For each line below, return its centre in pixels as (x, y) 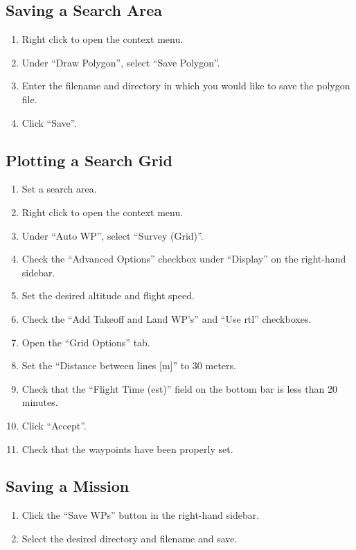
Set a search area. (59, 189)
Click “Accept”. (54, 425)
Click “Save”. (49, 122)
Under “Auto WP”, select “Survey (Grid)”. (113, 235)
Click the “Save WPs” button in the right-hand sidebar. (141, 515)
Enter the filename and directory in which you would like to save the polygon (186, 86)
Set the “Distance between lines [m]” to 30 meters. (129, 365)
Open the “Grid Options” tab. (86, 342)
